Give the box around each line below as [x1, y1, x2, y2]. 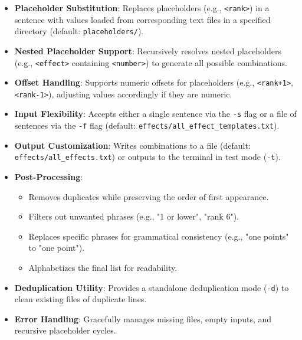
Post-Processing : [14, 171, 83, 183]
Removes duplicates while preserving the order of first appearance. [28, 190, 269, 202]
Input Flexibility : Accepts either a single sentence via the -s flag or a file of [14, 107, 297, 120]
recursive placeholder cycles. [14, 324, 116, 336]
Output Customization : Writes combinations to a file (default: [14, 139, 251, 151]
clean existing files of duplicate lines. [14, 293, 147, 305]
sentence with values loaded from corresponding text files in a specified [14, 13, 271, 25]
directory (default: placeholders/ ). [14, 25, 144, 37]
